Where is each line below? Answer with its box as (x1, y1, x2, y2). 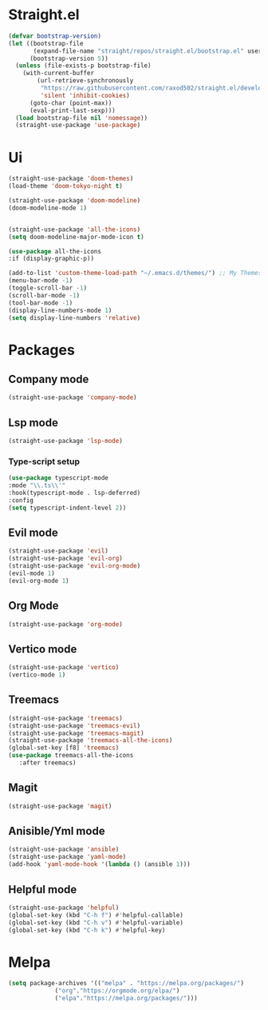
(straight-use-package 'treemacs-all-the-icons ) (8, 737, 173, 745)
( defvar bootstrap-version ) (8, 32, 102, 40)
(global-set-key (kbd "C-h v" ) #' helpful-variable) (8, 918, 183, 927)
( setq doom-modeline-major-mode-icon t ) (8, 233, 145, 241)
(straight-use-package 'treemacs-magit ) (8, 729, 145, 737)
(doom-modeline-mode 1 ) (8, 204, 88, 212)
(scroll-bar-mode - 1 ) (8, 291, 81, 299)
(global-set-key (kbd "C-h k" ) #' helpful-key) (8, 926, 166, 934)
